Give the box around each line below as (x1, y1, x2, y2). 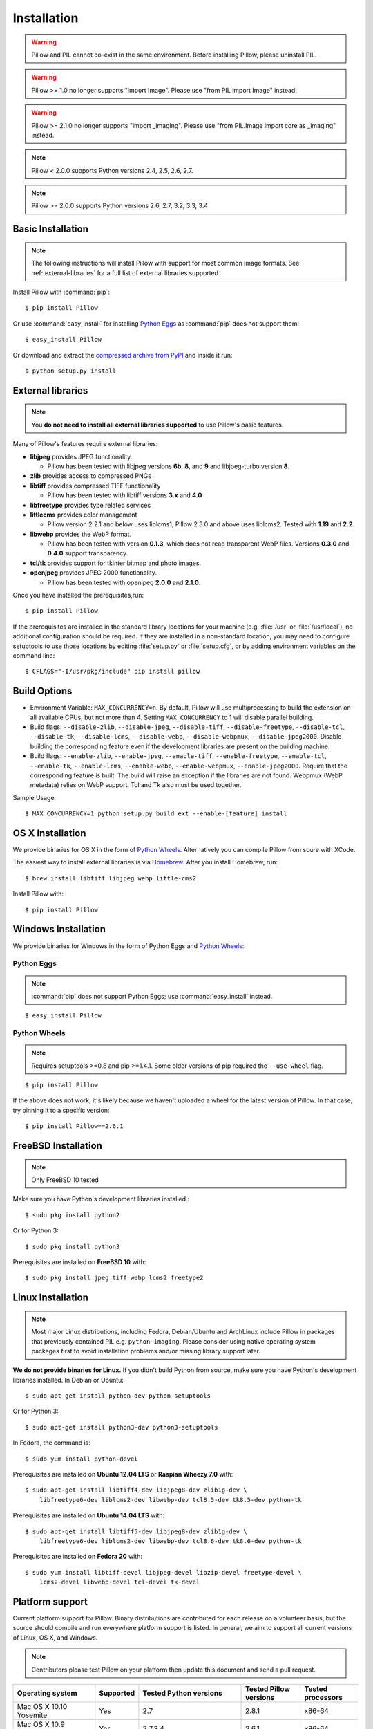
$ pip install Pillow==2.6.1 (25, 1122, 124, 1130)
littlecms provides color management (30, 510, 137, 519)
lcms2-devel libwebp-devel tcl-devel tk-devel (39, 1578, 200, 1587)
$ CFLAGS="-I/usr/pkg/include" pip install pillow (25, 667, 200, 676)
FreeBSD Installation (12, 1140, 103, 1152)
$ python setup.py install (25, 367, 117, 375)
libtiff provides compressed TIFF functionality (30, 481, 161, 490)
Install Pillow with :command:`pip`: (12, 288, 111, 297)
